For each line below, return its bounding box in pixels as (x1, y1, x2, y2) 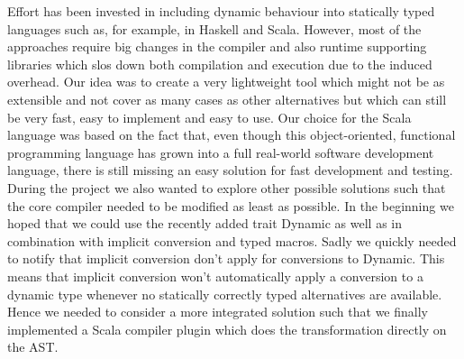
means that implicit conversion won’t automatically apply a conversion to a (7, 266, 423, 285)
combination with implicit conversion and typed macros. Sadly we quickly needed (7, 231, 457, 250)
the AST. (7, 337, 59, 356)
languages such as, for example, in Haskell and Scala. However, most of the (7, 19, 422, 38)
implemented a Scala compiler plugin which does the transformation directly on (7, 319, 447, 338)
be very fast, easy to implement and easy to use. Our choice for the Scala (7, 107, 412, 126)
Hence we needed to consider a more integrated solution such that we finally (7, 302, 428, 321)
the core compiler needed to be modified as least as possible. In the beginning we (7, 196, 454, 215)
